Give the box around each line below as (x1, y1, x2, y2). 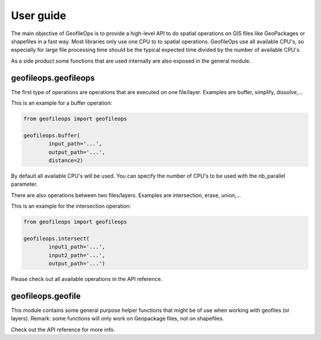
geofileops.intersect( (23, 235, 90, 242)
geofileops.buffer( (23, 132, 80, 139)
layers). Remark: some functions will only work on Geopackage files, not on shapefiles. (11, 315, 224, 322)
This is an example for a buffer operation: (11, 99, 112, 107)
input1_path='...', (48, 244, 105, 250)
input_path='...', (48, 141, 102, 147)
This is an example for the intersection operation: (11, 202, 131, 210)
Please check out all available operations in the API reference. (11, 276, 163, 283)
